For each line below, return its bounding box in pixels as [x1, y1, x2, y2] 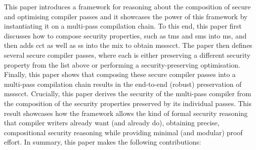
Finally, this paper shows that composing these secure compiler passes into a [4, 69, 236, 79]
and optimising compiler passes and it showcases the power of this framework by [4, 11, 248, 21]
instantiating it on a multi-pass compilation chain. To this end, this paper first [4, 21, 242, 31]
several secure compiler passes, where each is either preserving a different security [4, 49, 251, 60]
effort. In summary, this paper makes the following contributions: [4, 137, 201, 147]
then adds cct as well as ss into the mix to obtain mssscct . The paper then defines [4, 40, 253, 50]
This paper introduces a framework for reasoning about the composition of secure [4, 1, 251, 11]
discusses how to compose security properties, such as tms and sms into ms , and [4, 30, 247, 40]
